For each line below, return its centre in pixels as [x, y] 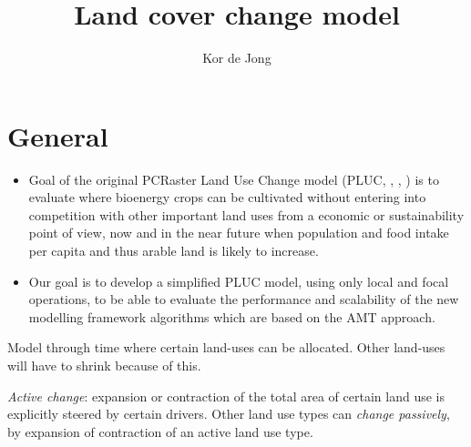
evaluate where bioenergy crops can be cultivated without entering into [227, 197]
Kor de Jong [237, 58]
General [58, 135]
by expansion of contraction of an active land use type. [160, 431]
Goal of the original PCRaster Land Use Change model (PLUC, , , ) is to [234, 179]
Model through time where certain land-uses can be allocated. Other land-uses [226, 347]
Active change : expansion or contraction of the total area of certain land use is [226, 396]
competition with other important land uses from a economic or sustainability [246, 214]
